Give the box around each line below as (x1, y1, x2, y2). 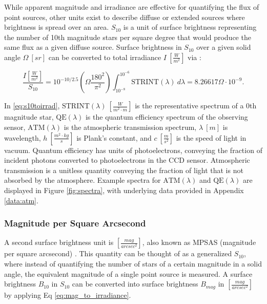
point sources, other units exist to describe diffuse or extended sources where (4, 11, 245, 22)
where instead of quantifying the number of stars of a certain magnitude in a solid (4, 258, 262, 269)
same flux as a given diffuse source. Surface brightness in (4, 42, 182, 52)
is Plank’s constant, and (76, 132, 152, 143)
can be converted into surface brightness (72, 278, 198, 289)
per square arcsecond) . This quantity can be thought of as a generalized (4, 248, 232, 259)
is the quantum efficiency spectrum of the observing (85, 111, 248, 122)
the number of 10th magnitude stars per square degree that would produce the (4, 31, 251, 42)
